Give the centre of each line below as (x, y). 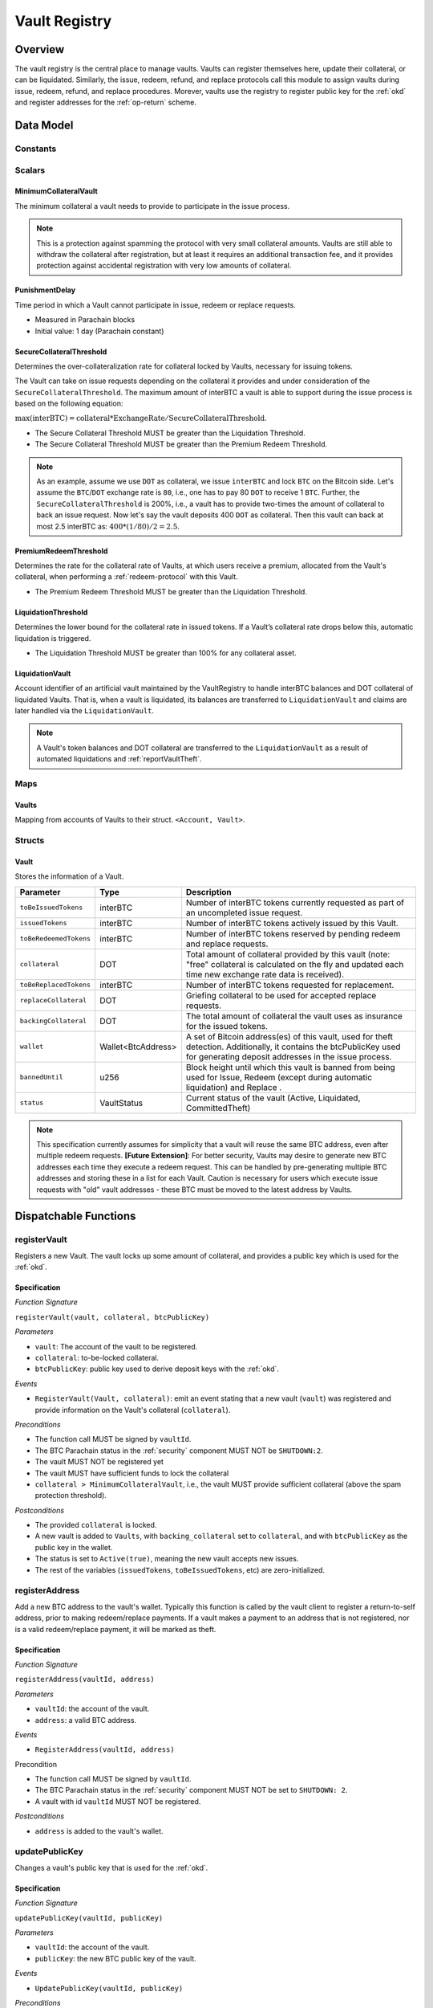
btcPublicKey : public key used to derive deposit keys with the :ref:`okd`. (157, 1369)
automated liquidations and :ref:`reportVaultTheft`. (119, 759)
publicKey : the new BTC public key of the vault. (115, 1958)
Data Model (44, 126)
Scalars (30, 170)
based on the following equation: (69, 404)
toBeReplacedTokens (55, 985)
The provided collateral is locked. (96, 1525)
